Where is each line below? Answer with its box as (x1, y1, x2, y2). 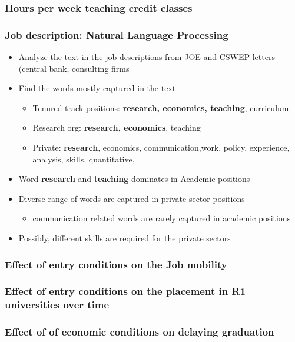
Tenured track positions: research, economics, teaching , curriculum (32, 101, 289, 114)
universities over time (5, 297, 110, 312)
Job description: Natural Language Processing (5, 27, 228, 42)
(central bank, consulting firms (18, 62, 130, 74)
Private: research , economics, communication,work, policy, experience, (32, 141, 290, 154)
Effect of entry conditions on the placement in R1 (5, 284, 246, 298)
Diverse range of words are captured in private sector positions (18, 192, 245, 204)
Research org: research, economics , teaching (32, 121, 201, 134)
